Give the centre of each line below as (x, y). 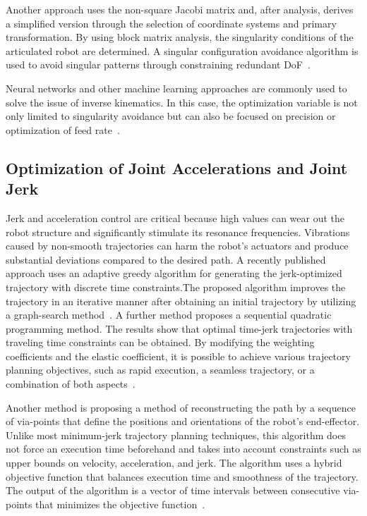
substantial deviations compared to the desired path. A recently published (166, 259)
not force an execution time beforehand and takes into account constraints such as (183, 449)
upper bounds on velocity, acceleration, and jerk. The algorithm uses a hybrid (174, 463)
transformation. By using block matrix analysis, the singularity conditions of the (180, 37)
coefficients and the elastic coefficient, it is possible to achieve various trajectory (178, 356)
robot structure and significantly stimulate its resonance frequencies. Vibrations (178, 232)
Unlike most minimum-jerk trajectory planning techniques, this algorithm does (176, 435)
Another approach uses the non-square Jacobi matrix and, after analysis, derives (180, 9)
